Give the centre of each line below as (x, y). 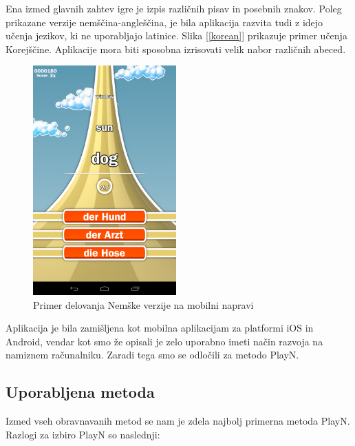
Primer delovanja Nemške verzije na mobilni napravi (143, 304)
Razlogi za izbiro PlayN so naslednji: (83, 434)
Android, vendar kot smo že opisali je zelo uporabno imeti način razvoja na (164, 341)
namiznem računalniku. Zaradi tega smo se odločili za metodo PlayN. (152, 355)
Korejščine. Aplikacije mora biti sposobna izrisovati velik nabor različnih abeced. (176, 49)
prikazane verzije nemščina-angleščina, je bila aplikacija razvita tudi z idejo (164, 22)
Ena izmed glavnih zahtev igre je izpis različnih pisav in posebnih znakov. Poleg (174, 8)
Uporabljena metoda (80, 392)
